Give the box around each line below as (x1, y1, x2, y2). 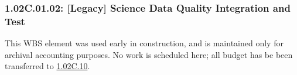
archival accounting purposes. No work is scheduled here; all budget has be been (5, 48, 293, 60)
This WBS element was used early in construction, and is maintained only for (5, 37, 284, 49)
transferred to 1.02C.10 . (5, 60, 90, 72)
